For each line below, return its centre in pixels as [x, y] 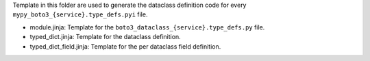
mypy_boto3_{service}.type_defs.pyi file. [80, 14]
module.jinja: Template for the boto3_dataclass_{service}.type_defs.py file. [147, 27]
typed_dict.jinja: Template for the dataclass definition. [105, 37]
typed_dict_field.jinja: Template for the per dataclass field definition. [125, 46]
